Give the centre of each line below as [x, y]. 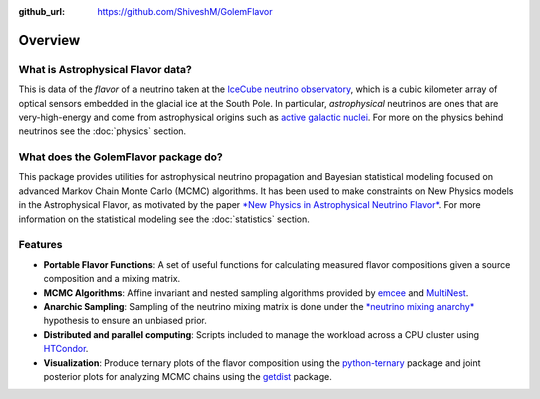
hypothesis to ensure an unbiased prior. [125, 321]
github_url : [41, 11]
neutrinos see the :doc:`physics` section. [102, 131]
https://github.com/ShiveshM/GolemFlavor [185, 11]
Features [40, 245]
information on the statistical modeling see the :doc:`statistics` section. [164, 219]
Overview [49, 40]
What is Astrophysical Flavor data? [105, 69]
